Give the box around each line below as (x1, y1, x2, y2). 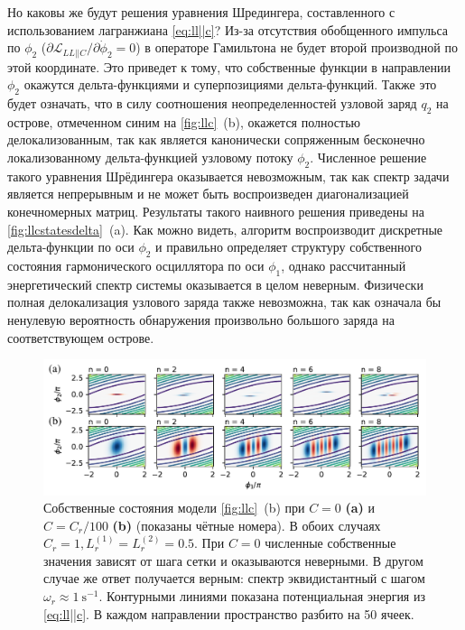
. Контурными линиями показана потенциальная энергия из (98, 587, 425, 606)
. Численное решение (310, 148, 427, 167)
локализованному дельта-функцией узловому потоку (7, 148, 293, 167)
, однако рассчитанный (281, 256, 406, 275)
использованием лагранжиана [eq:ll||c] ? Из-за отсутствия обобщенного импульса (7, 20, 449, 39)
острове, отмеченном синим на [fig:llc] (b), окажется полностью (7, 112, 361, 131)
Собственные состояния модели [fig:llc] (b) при (43, 498, 305, 517)
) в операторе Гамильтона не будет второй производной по (135, 38, 458, 57)
